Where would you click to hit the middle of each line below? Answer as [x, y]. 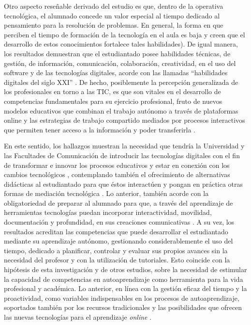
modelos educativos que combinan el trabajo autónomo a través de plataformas [121, 110]
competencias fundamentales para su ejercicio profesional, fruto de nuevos [113, 101]
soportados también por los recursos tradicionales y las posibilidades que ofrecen [123, 307]
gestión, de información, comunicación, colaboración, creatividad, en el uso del [120, 63]
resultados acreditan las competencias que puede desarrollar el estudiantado [116, 231]
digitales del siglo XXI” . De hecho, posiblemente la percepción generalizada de [121, 82]
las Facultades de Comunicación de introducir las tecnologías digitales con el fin [122, 155]
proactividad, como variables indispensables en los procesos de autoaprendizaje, [122, 298]
